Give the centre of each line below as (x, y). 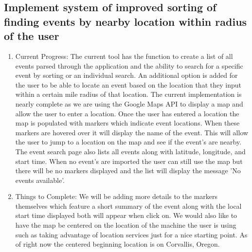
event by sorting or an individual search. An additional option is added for (126, 75)
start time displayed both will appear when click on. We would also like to (126, 215)
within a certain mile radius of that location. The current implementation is (128, 94)
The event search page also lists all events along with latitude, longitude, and (130, 151)
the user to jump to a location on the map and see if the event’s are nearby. (128, 142)
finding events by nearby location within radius (126, 21)
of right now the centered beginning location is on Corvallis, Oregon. (117, 244)
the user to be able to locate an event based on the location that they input (128, 84)
